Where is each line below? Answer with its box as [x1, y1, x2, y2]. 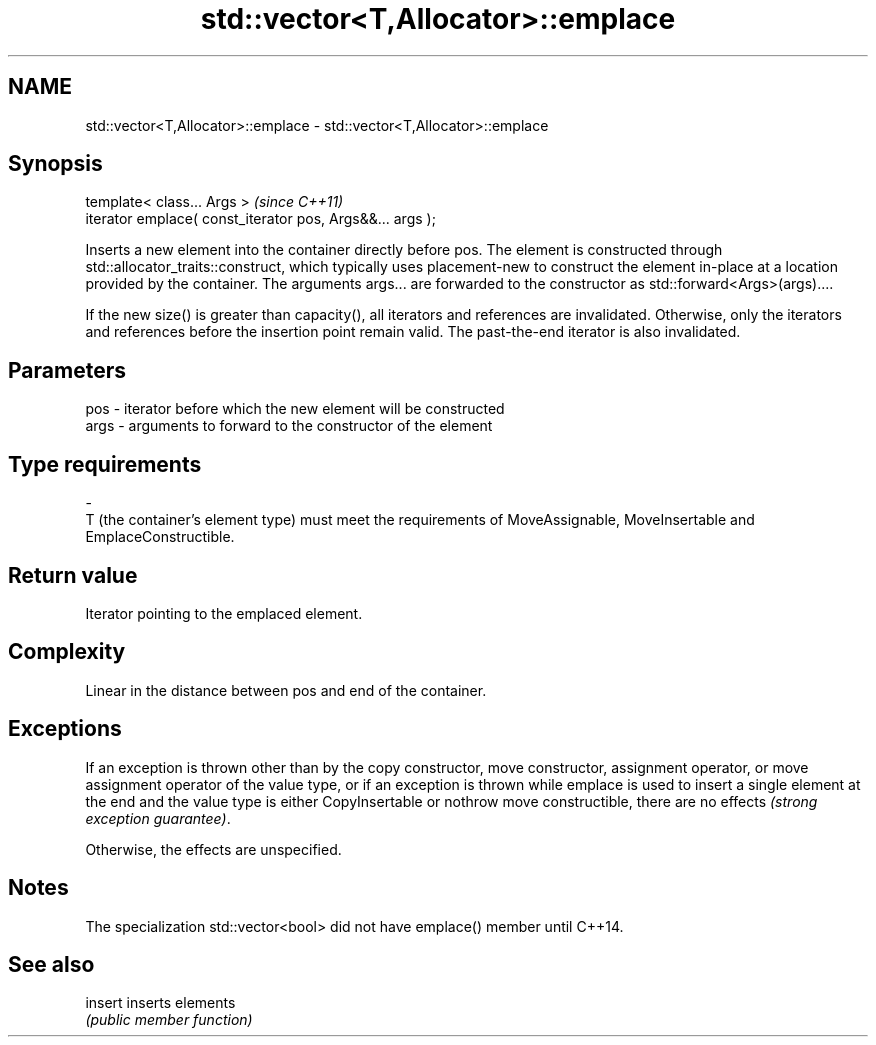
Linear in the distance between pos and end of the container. [85, 681, 487, 699]
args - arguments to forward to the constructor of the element [85, 417, 493, 435]
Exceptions [8, 716, 122, 742]
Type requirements [8, 451, 202, 477]
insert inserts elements [85, 994, 236, 1012]
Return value [8, 562, 138, 588]
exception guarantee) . [85, 809, 231, 827]
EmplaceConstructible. [85, 528, 235, 546]
